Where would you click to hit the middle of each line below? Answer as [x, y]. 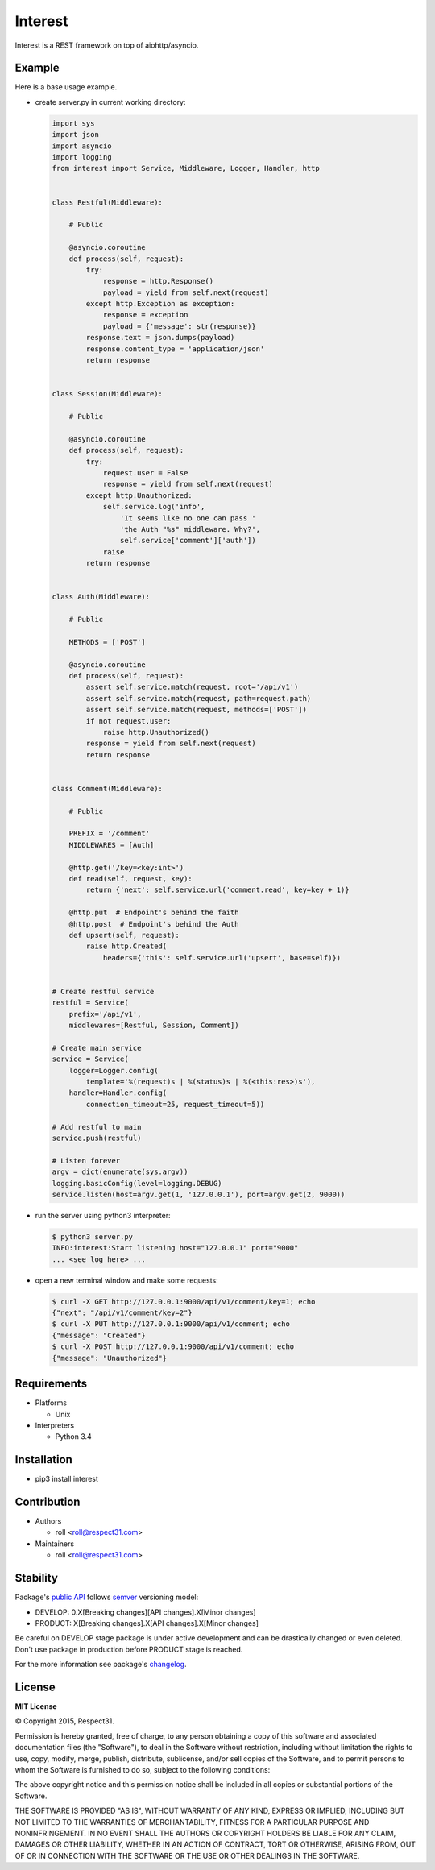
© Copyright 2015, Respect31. [64, 1721]
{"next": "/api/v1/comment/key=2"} [122, 1313]
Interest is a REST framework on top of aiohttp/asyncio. [107, 45]
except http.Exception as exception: [160, 304]
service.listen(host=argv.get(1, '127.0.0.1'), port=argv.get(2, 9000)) [199, 1194]
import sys [73, 123]
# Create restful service [103, 991]
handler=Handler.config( [118, 1093]
